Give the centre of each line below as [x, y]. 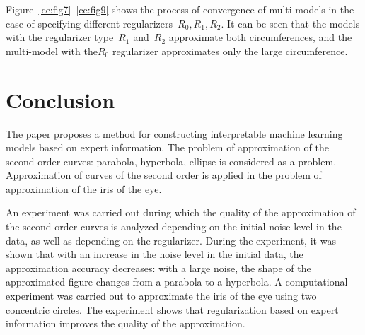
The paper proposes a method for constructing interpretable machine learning [174, 133]
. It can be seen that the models [290, 23]
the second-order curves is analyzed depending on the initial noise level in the [174, 227]
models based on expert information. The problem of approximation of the [167, 147]
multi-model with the [52, 51]
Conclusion [60, 99]
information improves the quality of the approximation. [126, 323]
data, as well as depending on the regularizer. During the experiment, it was [171, 240]
